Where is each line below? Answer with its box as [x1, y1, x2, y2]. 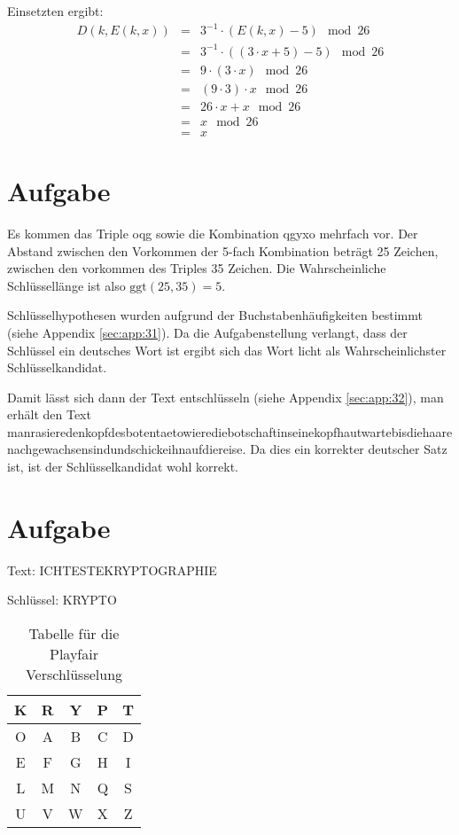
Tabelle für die [28, 622, 120, 644]
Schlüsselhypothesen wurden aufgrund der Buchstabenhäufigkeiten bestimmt [7, 306, 423, 324]
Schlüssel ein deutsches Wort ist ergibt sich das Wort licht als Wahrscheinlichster [7, 340, 447, 359]
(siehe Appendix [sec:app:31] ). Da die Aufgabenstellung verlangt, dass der [7, 323, 408, 341]
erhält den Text [7, 405, 91, 424]
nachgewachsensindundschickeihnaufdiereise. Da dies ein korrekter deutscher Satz [7, 440, 447, 458]
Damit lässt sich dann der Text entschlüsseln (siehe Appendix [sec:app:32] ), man [7, 387, 444, 406]
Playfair [49, 643, 98, 664]
